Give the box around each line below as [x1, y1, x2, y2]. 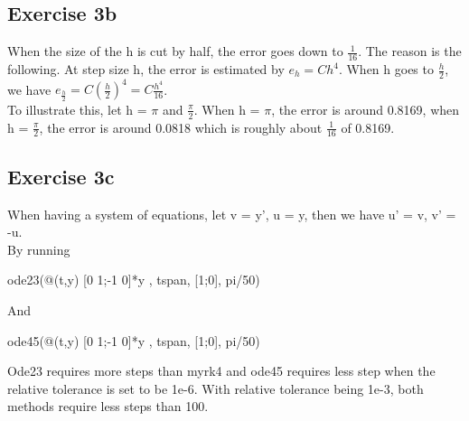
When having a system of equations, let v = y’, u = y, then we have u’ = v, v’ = [7, 204, 456, 223]
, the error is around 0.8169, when [271, 99, 460, 118]
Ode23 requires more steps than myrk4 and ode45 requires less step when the [7, 361, 436, 380]
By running [7, 239, 70, 258]
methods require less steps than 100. [7, 397, 209, 416]
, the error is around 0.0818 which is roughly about [39, 117, 323, 136]
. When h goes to [338, 60, 434, 79]
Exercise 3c [7, 162, 115, 190]
